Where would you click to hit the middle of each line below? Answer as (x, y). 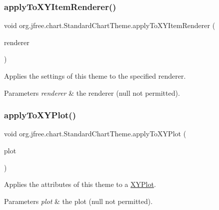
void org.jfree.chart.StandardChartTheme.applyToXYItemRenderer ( (110, 25)
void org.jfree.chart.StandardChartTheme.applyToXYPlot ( (95, 134)
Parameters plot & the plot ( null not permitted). (78, 201)
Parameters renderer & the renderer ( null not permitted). (92, 92)
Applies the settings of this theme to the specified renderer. (95, 76)
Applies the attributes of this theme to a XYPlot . (80, 184)
